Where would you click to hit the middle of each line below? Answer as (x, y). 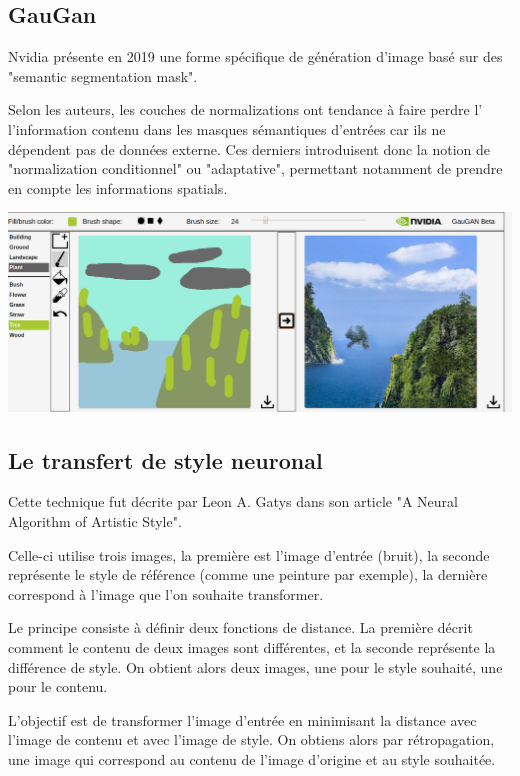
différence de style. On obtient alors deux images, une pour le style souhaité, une (255, 666)
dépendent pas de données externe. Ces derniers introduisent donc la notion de (249, 148)
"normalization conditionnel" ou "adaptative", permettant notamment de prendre (255, 168)
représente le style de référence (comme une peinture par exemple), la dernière (248, 574)
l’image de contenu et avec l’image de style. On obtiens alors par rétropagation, (251, 739)
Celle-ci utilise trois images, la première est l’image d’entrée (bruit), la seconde (249, 554)
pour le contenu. (58, 686)
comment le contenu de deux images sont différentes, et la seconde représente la (252, 647)
